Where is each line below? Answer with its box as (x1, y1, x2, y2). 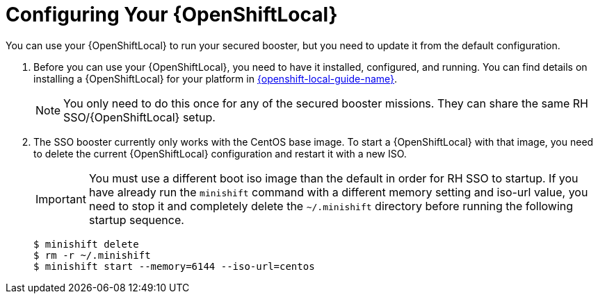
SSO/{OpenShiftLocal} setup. (63, 110, 216, 124)
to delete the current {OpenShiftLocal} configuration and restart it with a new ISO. (33, 147, 407, 160)
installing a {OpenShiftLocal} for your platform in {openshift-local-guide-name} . (33, 72, 398, 85)
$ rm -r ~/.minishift (33, 249, 151, 261)
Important (35, 191, 86, 206)
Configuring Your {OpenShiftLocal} (6, 3, 338, 26)
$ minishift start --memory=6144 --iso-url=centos (33, 260, 315, 272)
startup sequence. (88, 212, 184, 227)
